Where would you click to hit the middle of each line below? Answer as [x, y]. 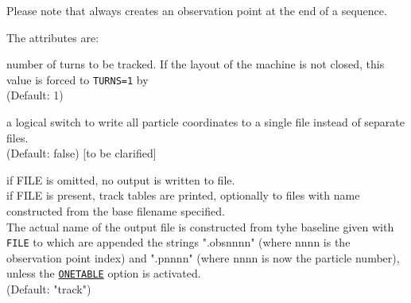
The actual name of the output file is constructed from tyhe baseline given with [200, 226]
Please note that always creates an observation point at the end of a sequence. [197, 10]
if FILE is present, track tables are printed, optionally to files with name [183, 195]
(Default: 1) [35, 95]
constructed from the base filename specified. [116, 211]
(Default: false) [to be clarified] [81, 153]
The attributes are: [53, 37]
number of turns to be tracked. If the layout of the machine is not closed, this [196, 64]
